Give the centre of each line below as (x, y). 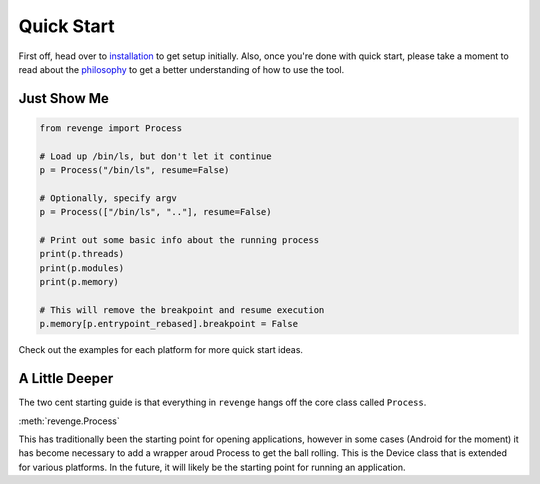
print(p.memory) (79, 282)
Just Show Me (64, 98)
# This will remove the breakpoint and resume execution (182, 310)
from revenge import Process (111, 128)
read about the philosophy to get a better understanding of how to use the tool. (181, 69)
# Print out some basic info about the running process (179, 240)
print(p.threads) (82, 254)
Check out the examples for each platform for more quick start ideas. (161, 350)
